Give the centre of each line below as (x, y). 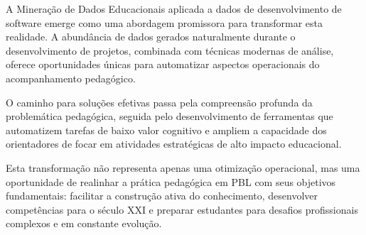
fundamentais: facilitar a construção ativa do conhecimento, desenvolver (162, 196)
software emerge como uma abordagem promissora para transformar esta (164, 22)
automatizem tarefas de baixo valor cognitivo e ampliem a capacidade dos (166, 130)
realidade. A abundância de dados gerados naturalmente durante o (151, 37)
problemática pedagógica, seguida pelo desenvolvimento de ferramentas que (169, 116)
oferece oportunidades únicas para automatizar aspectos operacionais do (163, 64)
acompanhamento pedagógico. (71, 78)
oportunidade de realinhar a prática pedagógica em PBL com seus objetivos (171, 181)
